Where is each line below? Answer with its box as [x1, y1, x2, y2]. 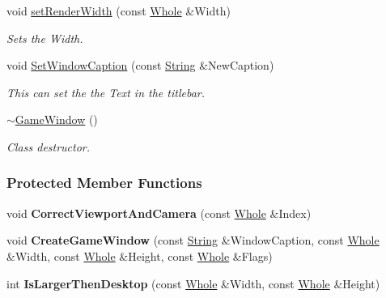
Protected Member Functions [6, 172, 202, 193]
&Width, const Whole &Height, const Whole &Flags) [6, 247, 273, 264]
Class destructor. [6, 138, 91, 155]
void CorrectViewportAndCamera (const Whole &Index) [6, 204, 312, 221]
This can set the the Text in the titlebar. [6, 83, 205, 100]
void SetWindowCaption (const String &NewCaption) [6, 57, 274, 74]
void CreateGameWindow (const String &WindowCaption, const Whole [6, 232, 380, 249]
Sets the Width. [6, 29, 83, 46]
